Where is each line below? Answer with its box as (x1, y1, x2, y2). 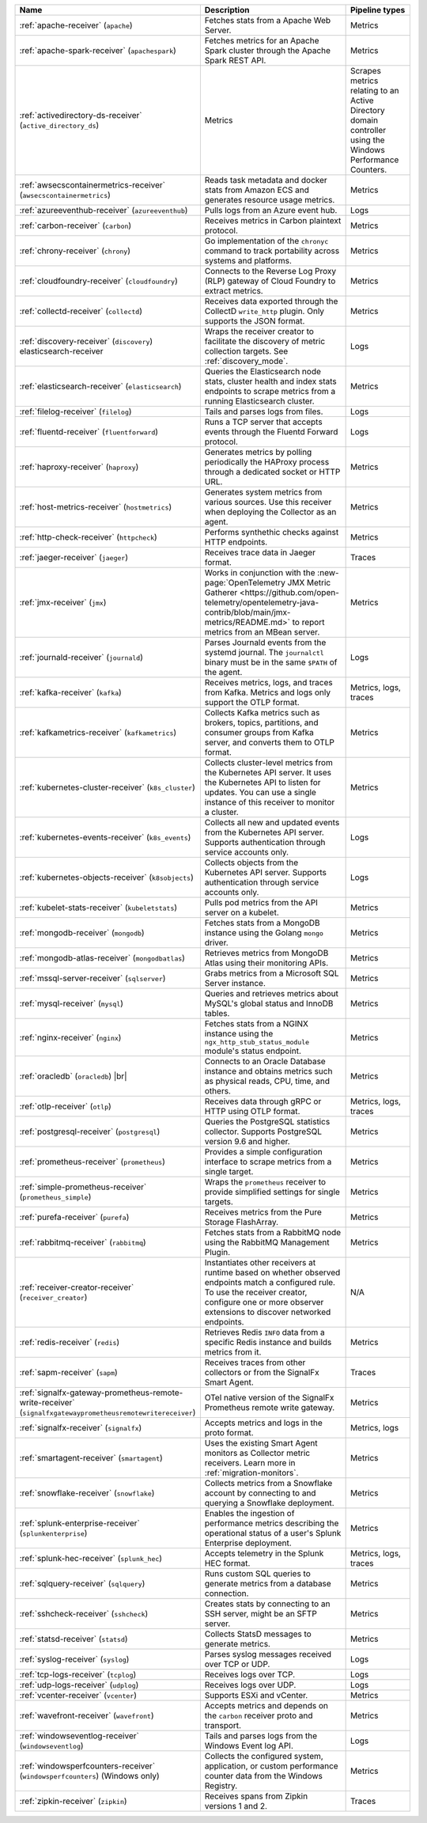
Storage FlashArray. (204, 1217, 279, 1227)
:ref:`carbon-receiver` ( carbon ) (19, 220, 132, 231)
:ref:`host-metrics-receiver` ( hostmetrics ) (19, 502, 172, 512)
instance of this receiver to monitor (204, 797, 335, 807)
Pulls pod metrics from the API (204, 897, 318, 908)
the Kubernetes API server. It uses (204, 767, 332, 778)
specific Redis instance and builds (204, 1337, 332, 1347)
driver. (204, 938, 229, 948)
